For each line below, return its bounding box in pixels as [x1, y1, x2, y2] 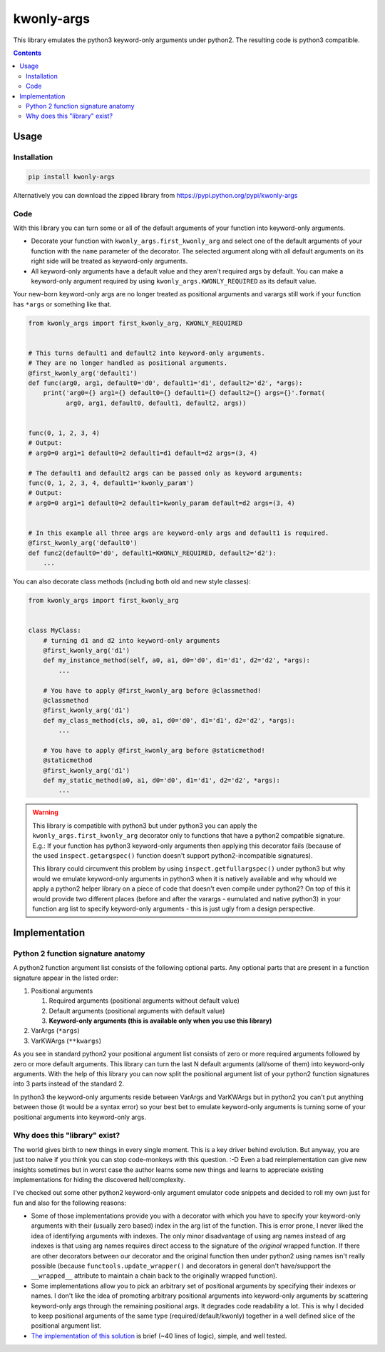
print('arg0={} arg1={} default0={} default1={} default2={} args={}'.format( [43, 389, 326, 397]
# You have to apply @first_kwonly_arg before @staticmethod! [43, 746, 265, 754]
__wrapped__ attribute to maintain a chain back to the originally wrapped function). [31, 1271, 277, 1280]
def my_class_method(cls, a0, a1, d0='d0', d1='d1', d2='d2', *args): [43, 716, 296, 724]
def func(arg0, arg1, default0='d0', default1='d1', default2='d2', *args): [28, 379, 303, 387]
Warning [32, 808, 58, 817]
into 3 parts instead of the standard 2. [13, 1079, 125, 1088]
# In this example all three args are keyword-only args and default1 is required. [28, 529, 329, 537]
